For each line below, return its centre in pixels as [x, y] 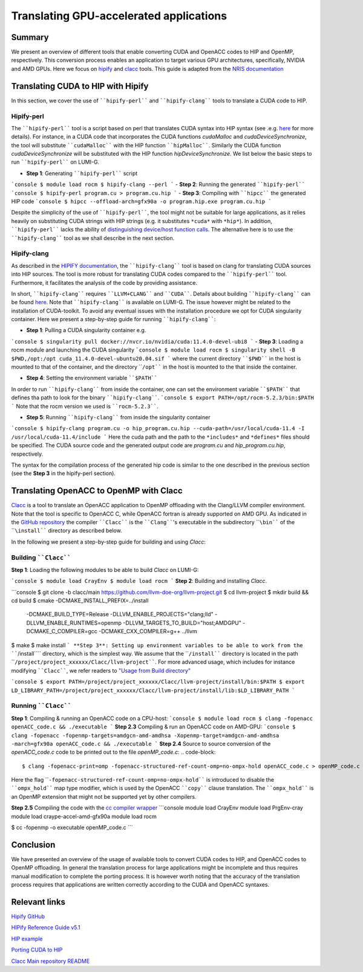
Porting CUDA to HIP [37, 950]
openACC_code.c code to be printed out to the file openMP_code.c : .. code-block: [113, 752]
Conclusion [33, 844]
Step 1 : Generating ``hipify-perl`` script [82, 173]
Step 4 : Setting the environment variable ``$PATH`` [92, 378]
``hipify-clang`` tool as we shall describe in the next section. [93, 238]
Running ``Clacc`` [41, 706]
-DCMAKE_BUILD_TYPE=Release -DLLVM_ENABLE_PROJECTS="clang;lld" [120, 614]
